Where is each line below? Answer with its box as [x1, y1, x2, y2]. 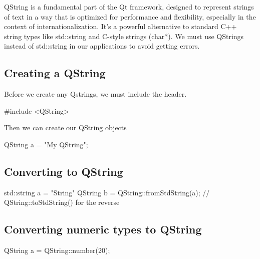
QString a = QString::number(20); [4, 245, 110, 255]
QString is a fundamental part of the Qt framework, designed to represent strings [4, 2, 254, 12]
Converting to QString [4, 163, 123, 179]
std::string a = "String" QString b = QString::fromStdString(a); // [4, 187, 210, 197]
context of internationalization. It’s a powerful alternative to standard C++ [4, 21, 237, 32]
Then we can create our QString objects [4, 122, 127, 133]
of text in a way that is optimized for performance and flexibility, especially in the [4, 11, 256, 22]
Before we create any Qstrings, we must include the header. [4, 89, 187, 99]
